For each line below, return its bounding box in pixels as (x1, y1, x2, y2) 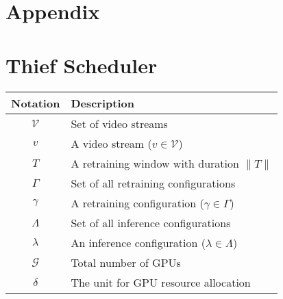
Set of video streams (71, 115, 168, 131)
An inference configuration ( (71, 234, 206, 250)
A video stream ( (71, 135, 152, 151)
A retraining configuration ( (71, 194, 204, 211)
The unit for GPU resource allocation (71, 274, 251, 290)
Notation (11, 94, 60, 111)
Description (71, 94, 134, 111)
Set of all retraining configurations (71, 174, 236, 191)
